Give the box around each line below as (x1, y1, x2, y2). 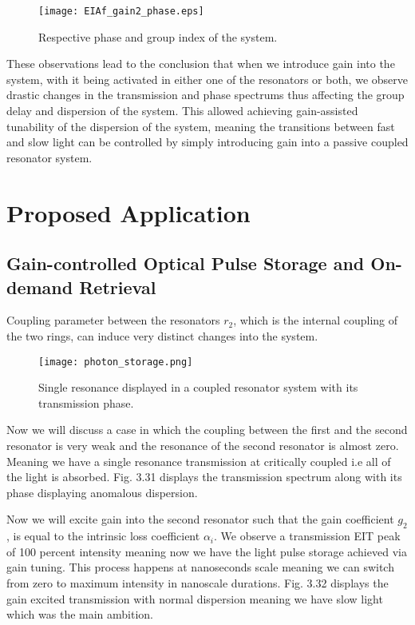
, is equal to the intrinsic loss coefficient (6, 527, 200, 544)
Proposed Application (6, 196, 251, 229)
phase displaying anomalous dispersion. (6, 484, 198, 500)
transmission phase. (38, 394, 134, 411)
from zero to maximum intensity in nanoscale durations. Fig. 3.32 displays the (6, 574, 389, 591)
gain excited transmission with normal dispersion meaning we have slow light (6, 590, 383, 607)
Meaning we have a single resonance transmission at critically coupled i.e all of (6, 452, 391, 469)
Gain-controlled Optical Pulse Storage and (6, 251, 365, 276)
